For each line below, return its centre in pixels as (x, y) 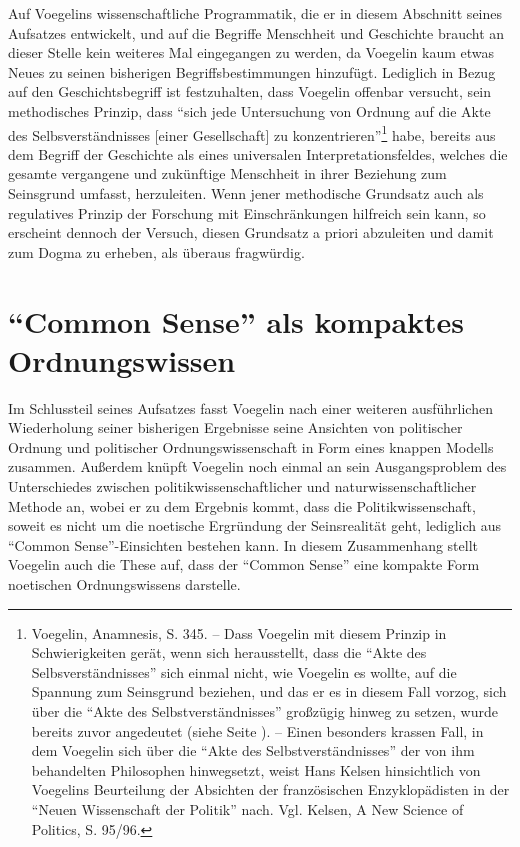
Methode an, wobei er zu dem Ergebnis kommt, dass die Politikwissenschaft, (242, 505)
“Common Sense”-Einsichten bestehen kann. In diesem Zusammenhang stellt (243, 544)
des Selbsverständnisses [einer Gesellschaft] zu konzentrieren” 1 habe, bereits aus (252, 133)
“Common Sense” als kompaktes (236, 320)
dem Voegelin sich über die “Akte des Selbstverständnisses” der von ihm (253, 750)
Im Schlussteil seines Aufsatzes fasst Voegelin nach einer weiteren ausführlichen (250, 407)
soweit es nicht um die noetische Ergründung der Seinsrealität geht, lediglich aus (255, 525)
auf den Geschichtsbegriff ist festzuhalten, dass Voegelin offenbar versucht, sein (250, 91)
